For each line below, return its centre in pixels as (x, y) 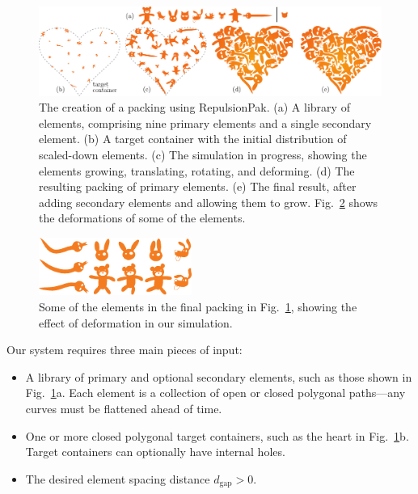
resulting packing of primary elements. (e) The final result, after (198, 186)
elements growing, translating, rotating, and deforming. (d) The (197, 170)
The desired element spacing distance (118, 478)
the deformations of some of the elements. (142, 218)
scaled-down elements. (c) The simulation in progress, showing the (203, 154)
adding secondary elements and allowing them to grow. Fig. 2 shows (209, 202)
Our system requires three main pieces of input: (125, 350)
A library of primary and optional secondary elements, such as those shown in (219, 376)
